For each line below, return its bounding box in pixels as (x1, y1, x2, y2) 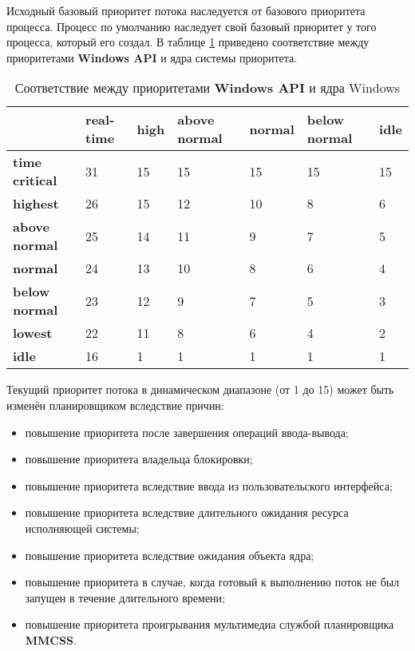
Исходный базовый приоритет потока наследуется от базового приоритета (6, 2, 366, 18)
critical (13, 171, 57, 190)
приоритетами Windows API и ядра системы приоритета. (6, 49, 298, 65)
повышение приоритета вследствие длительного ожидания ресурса (25, 504, 349, 521)
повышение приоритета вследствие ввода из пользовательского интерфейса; (25, 477, 393, 494)
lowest (13, 324, 53, 343)
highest (13, 194, 59, 213)
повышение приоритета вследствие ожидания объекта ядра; (25, 546, 314, 563)
